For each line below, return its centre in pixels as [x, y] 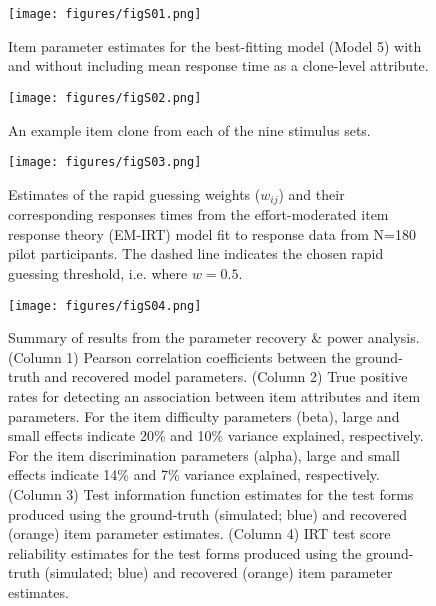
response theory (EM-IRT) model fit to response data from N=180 [212, 233]
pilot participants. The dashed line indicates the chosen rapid [196, 253]
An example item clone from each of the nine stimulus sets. [189, 129]
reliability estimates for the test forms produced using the [185, 552]
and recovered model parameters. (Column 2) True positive [226, 376]
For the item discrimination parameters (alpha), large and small [204, 454]
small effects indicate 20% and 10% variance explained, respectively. [216, 435]
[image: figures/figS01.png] [105, 14]
